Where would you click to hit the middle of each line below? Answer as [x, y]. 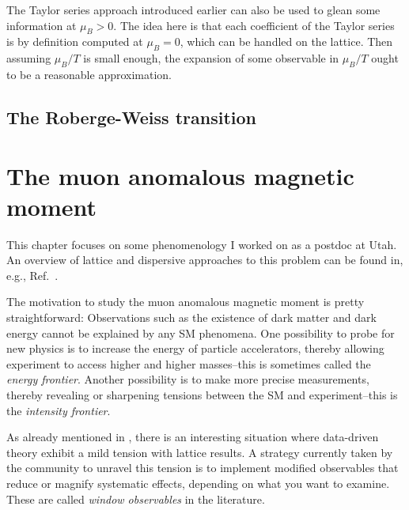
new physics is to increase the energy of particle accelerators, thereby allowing [195, 348]
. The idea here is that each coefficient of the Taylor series [254, 25]
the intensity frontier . [59, 410]
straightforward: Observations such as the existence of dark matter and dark [191, 317]
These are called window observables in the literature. [136, 499]
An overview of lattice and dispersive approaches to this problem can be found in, [205, 260]
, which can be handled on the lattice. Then [286, 42]
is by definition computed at [75, 42]
